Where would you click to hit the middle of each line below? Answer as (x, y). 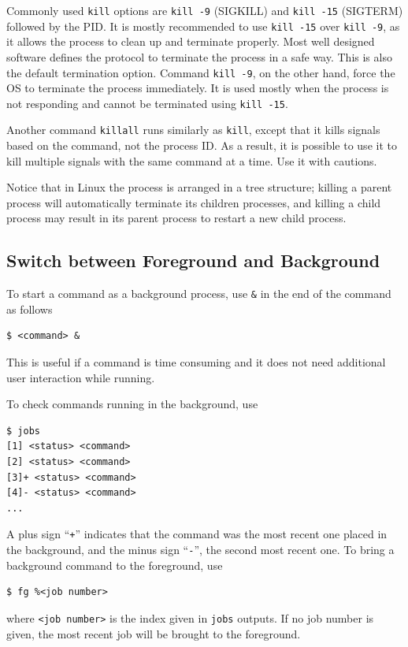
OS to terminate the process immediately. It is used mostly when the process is (198, 88)
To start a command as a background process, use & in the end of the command (199, 294)
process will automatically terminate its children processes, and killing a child (194, 202)
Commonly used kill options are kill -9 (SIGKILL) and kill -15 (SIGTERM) (205, 10)
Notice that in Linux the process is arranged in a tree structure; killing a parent (199, 187)
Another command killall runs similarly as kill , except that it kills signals (193, 130)
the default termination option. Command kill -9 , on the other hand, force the (201, 72)
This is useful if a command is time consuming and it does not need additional (196, 362)
